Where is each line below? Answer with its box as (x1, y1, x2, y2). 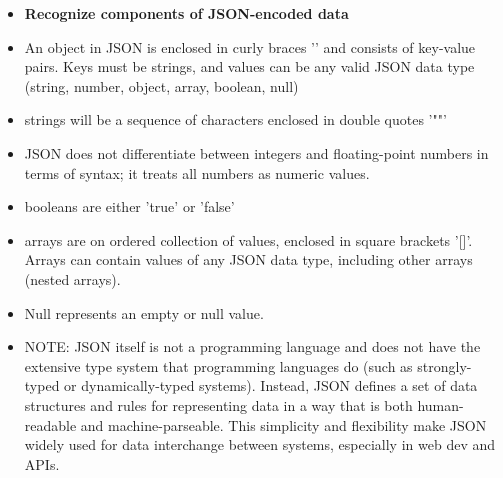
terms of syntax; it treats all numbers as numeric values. (24, 162, 370, 183)
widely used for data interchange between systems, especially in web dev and (24, 434, 495, 455)
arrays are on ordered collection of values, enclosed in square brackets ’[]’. (24, 229, 473, 250)
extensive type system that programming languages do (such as (24, 355, 413, 376)
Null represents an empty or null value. (24, 302, 264, 323)
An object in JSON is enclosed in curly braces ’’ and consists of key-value (24, 36, 476, 57)
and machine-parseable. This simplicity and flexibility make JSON (80, 414, 487, 435)
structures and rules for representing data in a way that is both (24, 394, 413, 415)
